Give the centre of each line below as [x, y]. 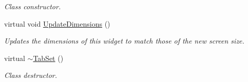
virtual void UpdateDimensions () [57, 23]
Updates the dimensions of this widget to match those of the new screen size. [124, 41]
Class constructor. [33, 6]
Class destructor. [31, 75]
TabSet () [48, 58]
